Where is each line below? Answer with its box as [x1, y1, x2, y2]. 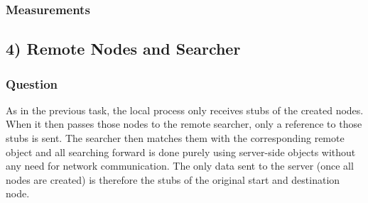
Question [6, 75, 58, 92]
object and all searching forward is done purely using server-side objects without [6, 144, 356, 159]
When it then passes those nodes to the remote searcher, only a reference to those [6, 116, 362, 131]
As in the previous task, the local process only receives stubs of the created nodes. [6, 102, 364, 117]
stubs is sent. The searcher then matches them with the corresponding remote [6, 131, 345, 146]
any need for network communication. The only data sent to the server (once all [6, 158, 354, 173]
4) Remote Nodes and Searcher [6, 38, 241, 60]
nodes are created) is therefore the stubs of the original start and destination [6, 172, 340, 187]
